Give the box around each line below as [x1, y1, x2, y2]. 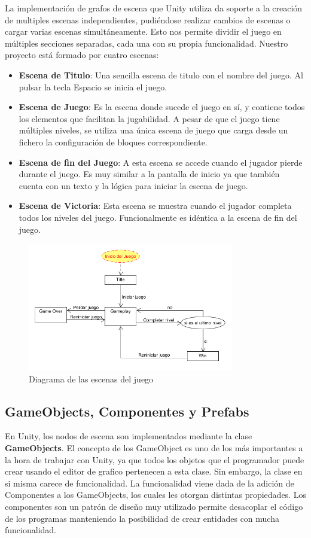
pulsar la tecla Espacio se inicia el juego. [19, 80, 167, 93]
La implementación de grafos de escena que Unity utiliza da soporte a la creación [5, 2, 303, 14]
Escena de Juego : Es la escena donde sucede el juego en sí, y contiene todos [19, 101, 305, 113]
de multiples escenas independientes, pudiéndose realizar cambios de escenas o [5, 13, 291, 26]
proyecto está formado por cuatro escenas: [5, 48, 159, 61]
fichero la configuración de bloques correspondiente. [19, 135, 208, 148]
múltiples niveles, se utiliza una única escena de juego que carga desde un [19, 124, 288, 136]
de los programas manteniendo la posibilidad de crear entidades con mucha [5, 512, 279, 524]
